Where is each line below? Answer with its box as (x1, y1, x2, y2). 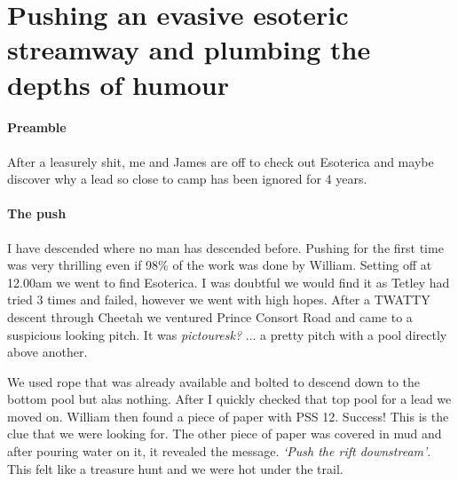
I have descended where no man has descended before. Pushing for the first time (7, 238, 444, 256)
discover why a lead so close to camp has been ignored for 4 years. (7, 170, 367, 188)
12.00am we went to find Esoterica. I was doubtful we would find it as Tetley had (7, 272, 450, 291)
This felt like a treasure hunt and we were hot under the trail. (7, 459, 343, 477)
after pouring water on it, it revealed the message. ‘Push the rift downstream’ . (7, 442, 431, 461)
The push (7, 204, 67, 223)
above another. (7, 343, 88, 361)
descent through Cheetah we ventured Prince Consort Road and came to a (7, 307, 413, 326)
